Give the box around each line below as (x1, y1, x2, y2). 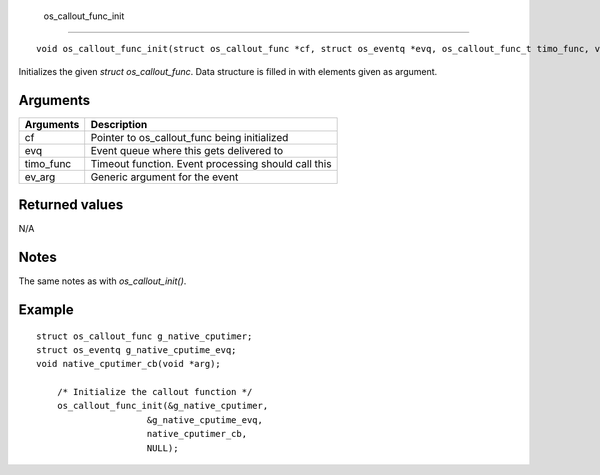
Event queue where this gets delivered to (90, 143, 284, 157)
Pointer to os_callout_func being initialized (90, 130, 289, 144)
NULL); (146, 442, 179, 454)
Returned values (18, 196, 124, 214)
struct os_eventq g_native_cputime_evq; (36, 344, 237, 355)
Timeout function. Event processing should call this (90, 156, 332, 170)
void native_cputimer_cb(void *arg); (36, 358, 222, 370)
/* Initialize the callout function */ (56, 386, 253, 398)
